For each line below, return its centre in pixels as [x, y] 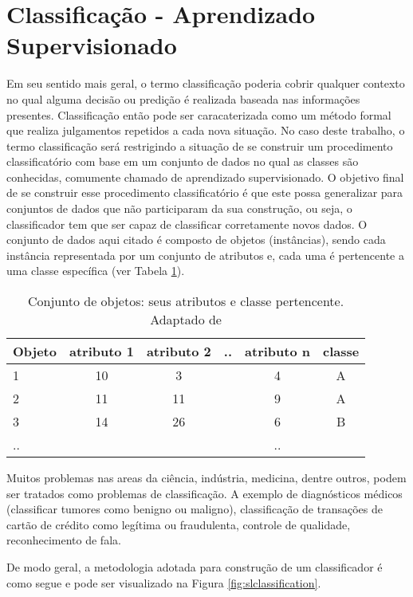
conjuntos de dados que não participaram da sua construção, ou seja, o [179, 208]
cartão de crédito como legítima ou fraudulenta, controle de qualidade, [179, 524]
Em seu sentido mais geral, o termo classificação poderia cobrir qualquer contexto [206, 83]
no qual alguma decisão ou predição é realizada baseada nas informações [183, 98]
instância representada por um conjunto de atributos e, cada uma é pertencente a [205, 255]
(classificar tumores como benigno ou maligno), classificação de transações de [195, 509]
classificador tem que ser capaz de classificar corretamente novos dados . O [187, 224]
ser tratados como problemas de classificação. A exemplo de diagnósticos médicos [205, 493]
